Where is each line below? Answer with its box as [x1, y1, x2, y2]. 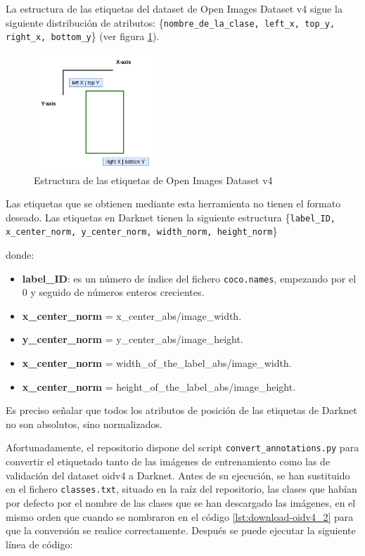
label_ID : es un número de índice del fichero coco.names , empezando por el [22, 271, 357, 285]
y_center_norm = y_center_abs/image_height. [22, 332, 243, 347]
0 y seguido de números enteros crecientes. [22, 285, 205, 299]
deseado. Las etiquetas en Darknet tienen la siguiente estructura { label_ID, [6, 209, 335, 224]
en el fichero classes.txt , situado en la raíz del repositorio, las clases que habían [6, 481, 357, 496]
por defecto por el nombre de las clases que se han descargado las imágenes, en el [6, 495, 356, 510]
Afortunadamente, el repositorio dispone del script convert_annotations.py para [6, 440, 359, 455]
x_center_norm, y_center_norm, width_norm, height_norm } [6, 224, 278, 238]
